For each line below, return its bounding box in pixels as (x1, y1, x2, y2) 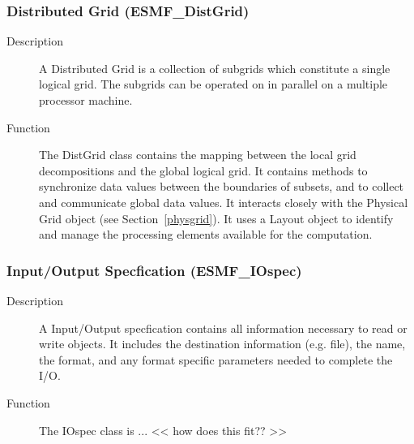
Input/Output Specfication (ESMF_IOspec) (6, 260, 302, 280)
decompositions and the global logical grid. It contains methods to (39, 162, 368, 179)
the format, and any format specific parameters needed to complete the (39, 351, 393, 368)
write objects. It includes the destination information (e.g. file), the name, (39, 335, 406, 352)
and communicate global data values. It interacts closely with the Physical (39, 193, 408, 210)
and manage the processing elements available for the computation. (39, 226, 373, 243)
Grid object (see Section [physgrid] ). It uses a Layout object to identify (39, 209, 394, 226)
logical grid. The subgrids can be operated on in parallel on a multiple (39, 75, 388, 93)
